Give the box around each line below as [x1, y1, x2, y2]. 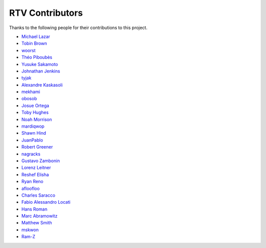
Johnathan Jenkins [21, 68, 60, 74]
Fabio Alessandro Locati [21, 199, 71, 205]
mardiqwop [21, 123, 44, 129]
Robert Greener [21, 144, 53, 150]
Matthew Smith [21, 220, 52, 226]
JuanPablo [21, 137, 43, 143]
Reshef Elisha [21, 172, 49, 177]
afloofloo [21, 185, 40, 191]
